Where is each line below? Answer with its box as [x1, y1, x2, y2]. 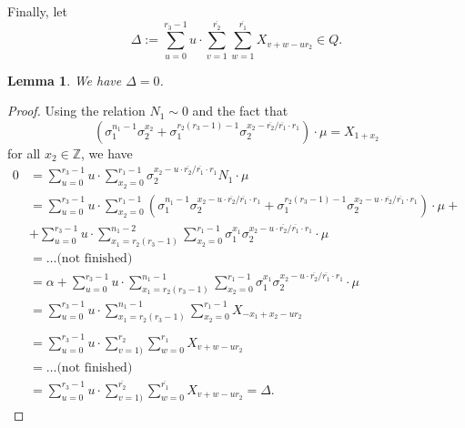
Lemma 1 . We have [7, 70, 122, 89]
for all [7, 143, 41, 162]
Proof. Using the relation [7, 101, 146, 120]
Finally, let [7, 2, 67, 20]
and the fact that [192, 101, 288, 120]
